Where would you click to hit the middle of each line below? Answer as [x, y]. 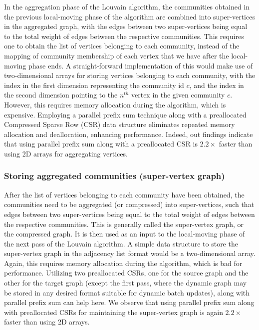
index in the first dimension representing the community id [94, 85]
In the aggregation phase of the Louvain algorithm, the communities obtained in [127, 6]
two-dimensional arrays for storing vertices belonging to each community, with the [130, 75]
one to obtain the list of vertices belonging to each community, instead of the [122, 46]
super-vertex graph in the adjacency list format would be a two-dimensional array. [130, 253]
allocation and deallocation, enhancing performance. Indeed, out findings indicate [129, 134]
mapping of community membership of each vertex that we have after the [117, 55]
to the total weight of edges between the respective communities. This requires [124, 36]
